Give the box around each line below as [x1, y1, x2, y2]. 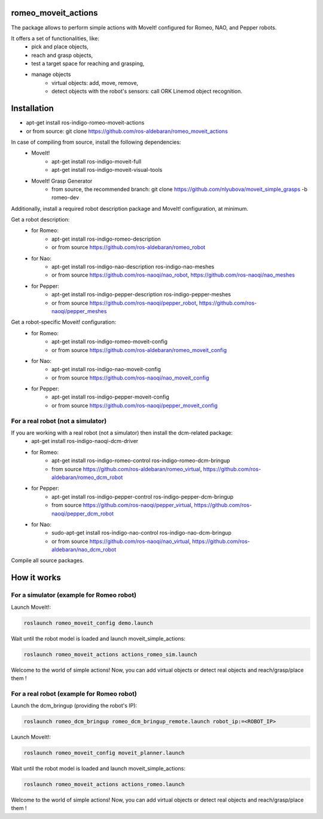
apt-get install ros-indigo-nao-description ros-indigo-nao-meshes [51, 263, 215, 271]
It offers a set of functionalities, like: [11, 35, 100, 42]
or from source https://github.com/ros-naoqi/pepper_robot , [51, 299, 198, 307]
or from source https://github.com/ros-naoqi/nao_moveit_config [51, 374, 209, 381]
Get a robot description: [11, 216, 70, 223]
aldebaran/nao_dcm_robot [51, 546, 117, 553]
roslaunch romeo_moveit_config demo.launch [23, 620, 154, 626]
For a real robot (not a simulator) [11, 417, 107, 425]
